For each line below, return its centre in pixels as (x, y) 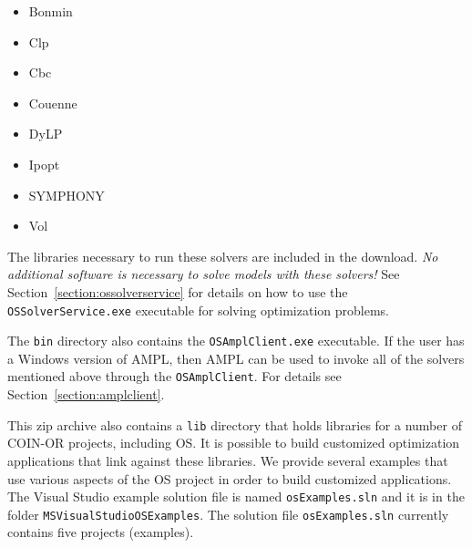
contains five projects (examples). (101, 532)
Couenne (53, 103)
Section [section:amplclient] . (86, 394)
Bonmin (51, 11)
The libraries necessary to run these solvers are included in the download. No (223, 256)
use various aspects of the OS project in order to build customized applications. (230, 478)
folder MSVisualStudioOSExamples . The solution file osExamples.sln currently (228, 514)
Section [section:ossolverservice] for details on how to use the (178, 291)
